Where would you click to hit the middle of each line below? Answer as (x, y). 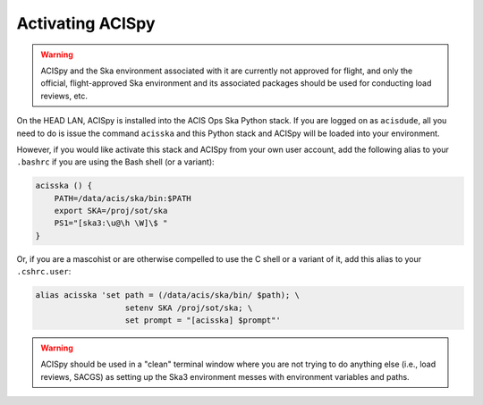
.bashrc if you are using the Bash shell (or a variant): (115, 162)
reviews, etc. (64, 96)
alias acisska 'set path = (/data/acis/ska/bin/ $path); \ (167, 295)
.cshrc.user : (44, 272)
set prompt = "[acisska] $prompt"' (203, 320)
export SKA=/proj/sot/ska (111, 211)
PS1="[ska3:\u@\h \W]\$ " (111, 223)
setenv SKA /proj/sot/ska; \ (189, 308)
